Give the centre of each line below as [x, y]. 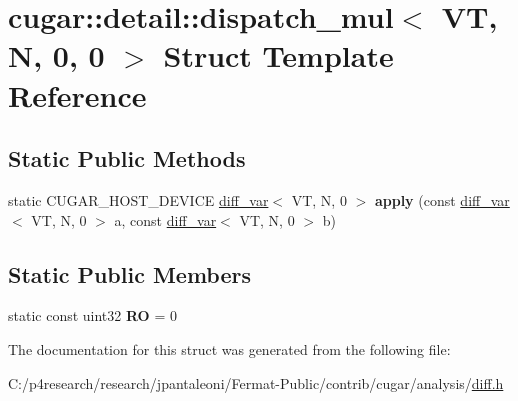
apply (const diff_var [442, 199]
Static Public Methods [127, 158]
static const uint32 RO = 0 [92, 315]
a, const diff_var [165, 219]
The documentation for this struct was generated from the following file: [229, 348]
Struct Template [278, 55]
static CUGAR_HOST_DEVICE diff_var [138, 199]
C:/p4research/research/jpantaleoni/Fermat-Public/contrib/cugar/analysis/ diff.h [256, 382]
